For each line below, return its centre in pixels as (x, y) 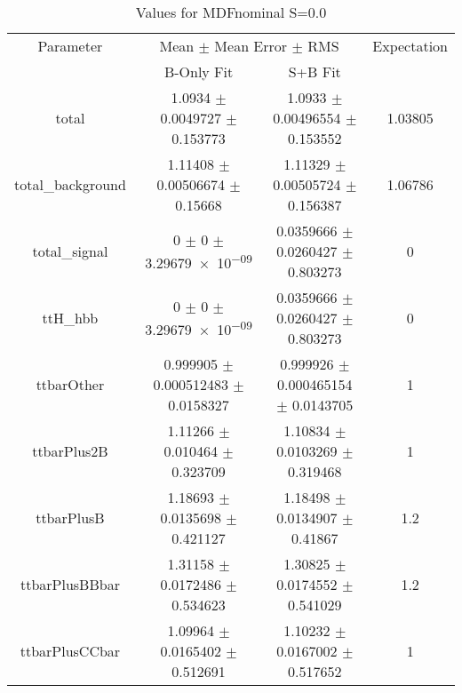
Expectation (410, 46)
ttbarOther (70, 384)
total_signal (70, 251)
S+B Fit (315, 72)
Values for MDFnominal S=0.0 (231, 12)
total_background (70, 184)
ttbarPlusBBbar (70, 584)
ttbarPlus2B (70, 451)
